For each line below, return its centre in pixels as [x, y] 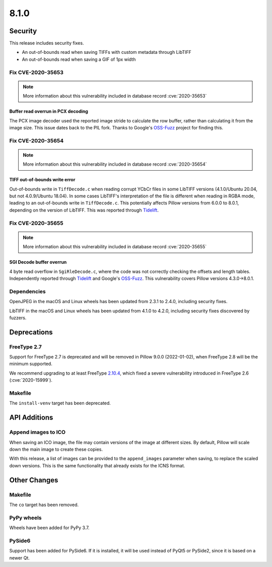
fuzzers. [18, 318]
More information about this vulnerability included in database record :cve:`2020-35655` [115, 247]
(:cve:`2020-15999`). [31, 380]
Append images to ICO [37, 432]
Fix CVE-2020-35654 [37, 140]
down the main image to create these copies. [56, 449]
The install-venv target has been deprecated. [60, 403]
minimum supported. [31, 364]
